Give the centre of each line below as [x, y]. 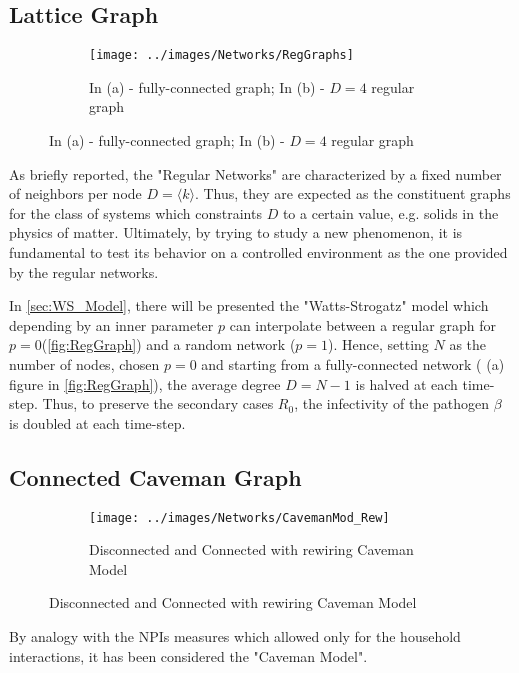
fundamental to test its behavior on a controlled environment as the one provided [258, 252]
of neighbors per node [75, 193]
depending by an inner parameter [111, 324]
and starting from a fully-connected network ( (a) [353, 363]
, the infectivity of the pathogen [392, 403]
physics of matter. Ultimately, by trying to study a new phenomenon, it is [236, 232]
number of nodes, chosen [84, 363]
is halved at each [406, 383]
